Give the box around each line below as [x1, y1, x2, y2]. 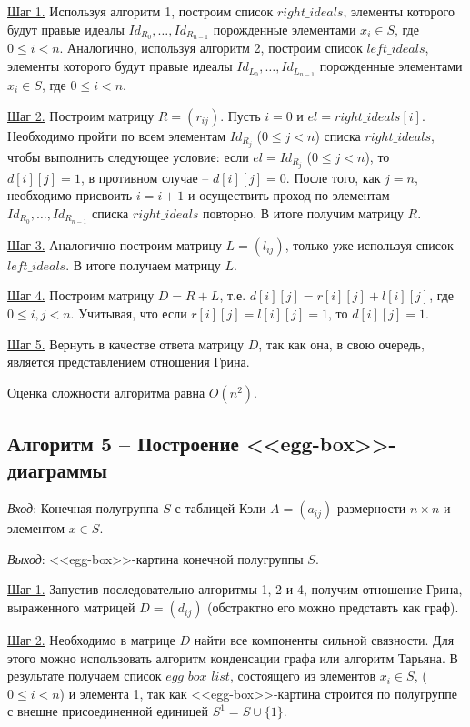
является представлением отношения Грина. [7, 352, 250, 371]
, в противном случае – [80, 167, 209, 187]
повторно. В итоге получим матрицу [203, 203, 404, 222]
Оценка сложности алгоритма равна [7, 382, 205, 401]
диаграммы [7, 456, 107, 484]
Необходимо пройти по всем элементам [7, 126, 226, 145]
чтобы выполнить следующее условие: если [7, 146, 249, 166]
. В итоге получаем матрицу [65, 255, 221, 274]
